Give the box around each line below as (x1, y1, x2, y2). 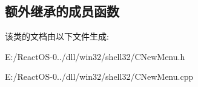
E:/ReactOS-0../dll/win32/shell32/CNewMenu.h (5, 50, 185, 62)
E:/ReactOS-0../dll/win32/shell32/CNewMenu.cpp (5, 70, 194, 83)
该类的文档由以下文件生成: (5, 30, 109, 43)
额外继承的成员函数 (5, 2, 119, 20)
